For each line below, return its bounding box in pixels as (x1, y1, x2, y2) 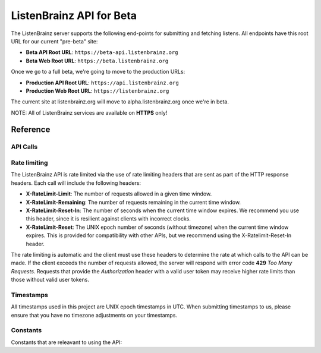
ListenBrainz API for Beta (11, 9, 137, 22)
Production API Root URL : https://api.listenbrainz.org (26, 79, 180, 86)
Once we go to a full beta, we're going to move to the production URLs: (11, 68, 185, 75)
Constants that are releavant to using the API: (11, 339, 122, 346)
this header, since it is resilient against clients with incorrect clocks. (26, 215, 191, 222)
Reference (11, 125, 51, 135)
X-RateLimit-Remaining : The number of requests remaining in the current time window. (26, 198, 241, 206)
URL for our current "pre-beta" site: (11, 37, 98, 45)
